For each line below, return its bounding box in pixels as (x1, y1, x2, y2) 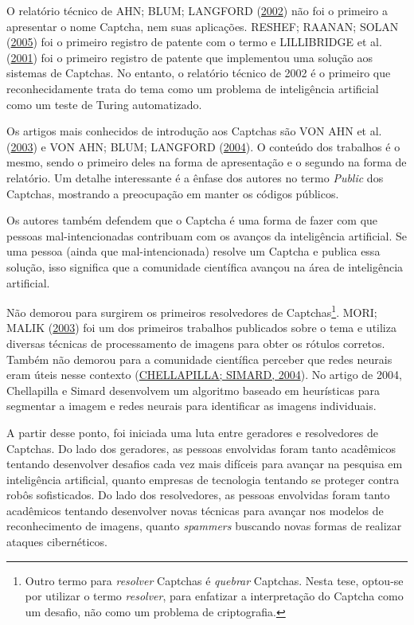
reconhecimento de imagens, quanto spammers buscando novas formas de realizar (6, 518, 402, 534)
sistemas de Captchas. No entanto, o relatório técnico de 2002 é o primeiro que (6, 64, 391, 81)
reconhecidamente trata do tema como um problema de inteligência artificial (6, 80, 379, 96)
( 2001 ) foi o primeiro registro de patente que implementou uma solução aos (6, 49, 373, 65)
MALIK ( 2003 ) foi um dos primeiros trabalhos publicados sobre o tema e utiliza (6, 319, 396, 336)
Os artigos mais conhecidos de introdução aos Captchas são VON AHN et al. (6, 123, 382, 139)
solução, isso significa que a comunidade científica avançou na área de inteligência (6, 258, 404, 275)
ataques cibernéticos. (6, 533, 107, 550)
